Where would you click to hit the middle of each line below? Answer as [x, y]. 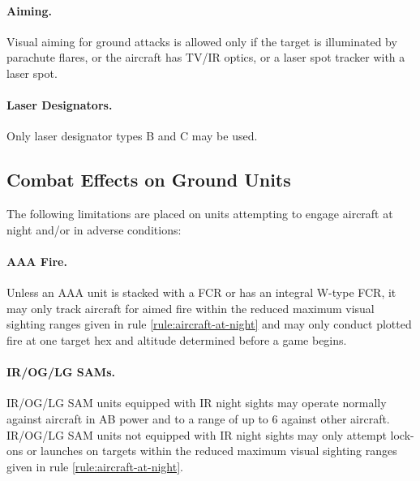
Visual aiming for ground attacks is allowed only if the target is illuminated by [202, 41]
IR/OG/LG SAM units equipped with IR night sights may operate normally [197, 403]
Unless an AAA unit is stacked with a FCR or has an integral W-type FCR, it [201, 292]
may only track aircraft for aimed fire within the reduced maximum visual [191, 308]
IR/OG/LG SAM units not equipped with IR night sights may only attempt [197, 434]
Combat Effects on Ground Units [149, 180]
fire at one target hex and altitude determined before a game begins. [177, 339]
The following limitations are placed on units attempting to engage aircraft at [200, 214]
